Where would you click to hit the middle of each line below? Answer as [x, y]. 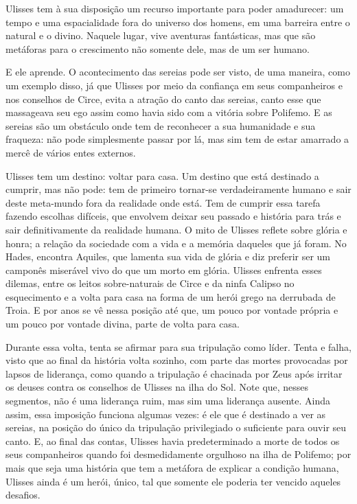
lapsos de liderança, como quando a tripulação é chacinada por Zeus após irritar [174, 373]
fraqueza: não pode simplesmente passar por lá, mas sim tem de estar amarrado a [177, 139]
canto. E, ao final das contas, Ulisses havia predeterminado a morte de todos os [173, 440]
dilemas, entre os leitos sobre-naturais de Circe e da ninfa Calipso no [150, 283]
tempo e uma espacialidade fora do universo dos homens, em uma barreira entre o [178, 22]
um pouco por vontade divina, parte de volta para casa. [123, 324]
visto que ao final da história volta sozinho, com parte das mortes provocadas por [177, 360]
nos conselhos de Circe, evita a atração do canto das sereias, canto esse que [163, 99]
